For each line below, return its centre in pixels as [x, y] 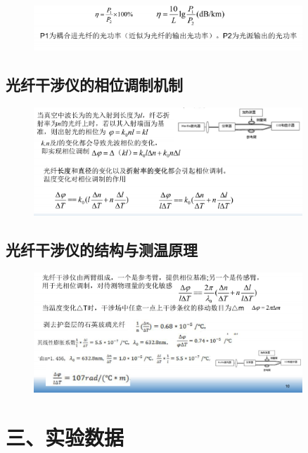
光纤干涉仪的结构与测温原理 [102, 250]
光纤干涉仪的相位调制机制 [94, 85]
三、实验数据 [65, 436]
